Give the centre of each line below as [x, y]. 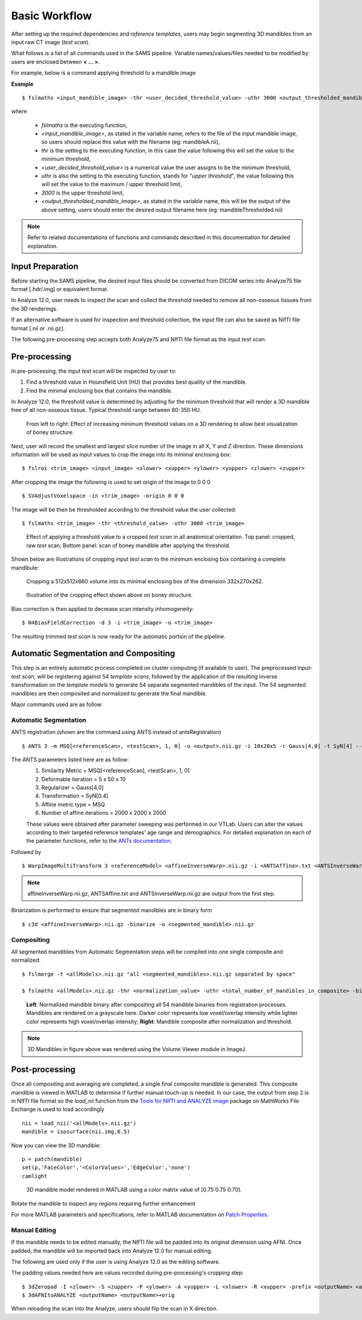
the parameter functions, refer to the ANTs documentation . [99, 841]
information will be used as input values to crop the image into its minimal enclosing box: [121, 455]
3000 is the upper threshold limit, [83, 193]
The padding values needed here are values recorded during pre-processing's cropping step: [127, 1273]
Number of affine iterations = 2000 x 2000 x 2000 [104, 813]
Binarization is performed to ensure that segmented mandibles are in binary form [112, 910]
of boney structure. [50, 433]
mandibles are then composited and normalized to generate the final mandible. [109, 693]
